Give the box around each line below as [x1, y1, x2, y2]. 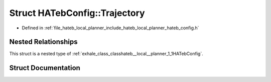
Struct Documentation [9, 64, 80, 72]
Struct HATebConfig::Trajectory [9, 7, 145, 18]
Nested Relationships [9, 38, 78, 46]
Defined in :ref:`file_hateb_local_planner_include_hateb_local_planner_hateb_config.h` [22, 25, 199, 31]
